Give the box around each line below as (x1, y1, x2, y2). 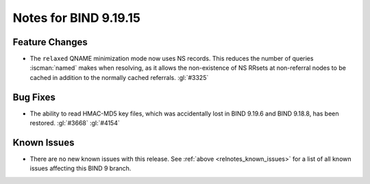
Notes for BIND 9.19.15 (12, 10, 140, 25)
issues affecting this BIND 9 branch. (29, 164, 132, 172)
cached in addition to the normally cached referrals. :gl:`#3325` (29, 73, 209, 81)
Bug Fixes (12, 91, 56, 103)
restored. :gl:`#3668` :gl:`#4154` (29, 119, 120, 127)
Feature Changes (12, 36, 88, 48)
